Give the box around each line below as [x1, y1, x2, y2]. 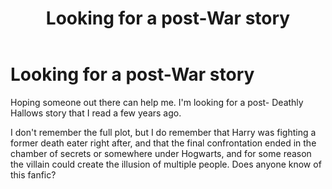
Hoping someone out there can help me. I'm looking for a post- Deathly [10, 96, 304, 108]
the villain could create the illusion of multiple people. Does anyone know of [10, 158, 322, 170]
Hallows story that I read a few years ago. [10, 107, 182, 119]
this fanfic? [10, 168, 57, 181]
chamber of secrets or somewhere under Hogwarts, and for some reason [10, 147, 312, 159]
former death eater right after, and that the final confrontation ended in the [10, 137, 317, 149]
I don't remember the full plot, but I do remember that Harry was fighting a [10, 126, 317, 138]
